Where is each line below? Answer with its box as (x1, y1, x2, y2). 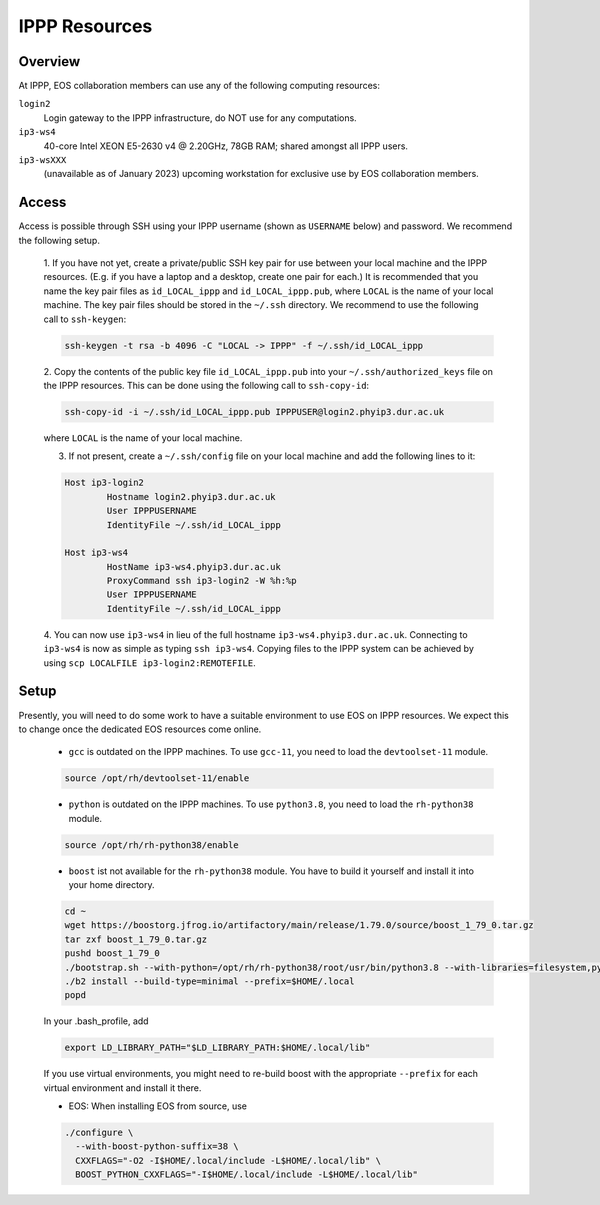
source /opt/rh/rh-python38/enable (64, 839, 239, 850)
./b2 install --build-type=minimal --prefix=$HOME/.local (64, 975, 355, 987)
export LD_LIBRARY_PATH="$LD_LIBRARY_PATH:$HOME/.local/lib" (64, 1042, 371, 1054)
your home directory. (68, 879, 155, 891)
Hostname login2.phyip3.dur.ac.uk (106, 491, 276, 502)
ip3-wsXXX (18, 155, 67, 166)
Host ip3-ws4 (64, 547, 129, 559)
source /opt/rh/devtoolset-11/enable (64, 773, 250, 784)
